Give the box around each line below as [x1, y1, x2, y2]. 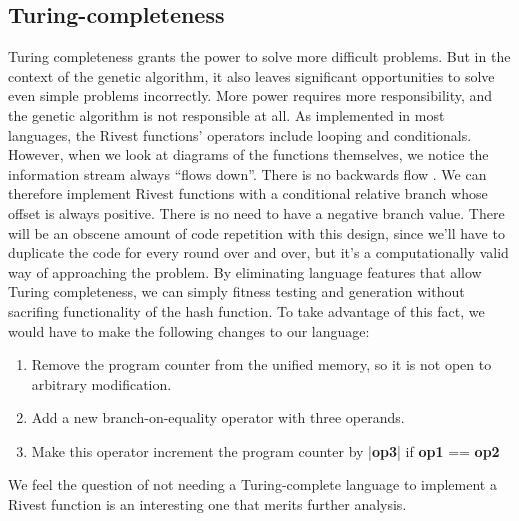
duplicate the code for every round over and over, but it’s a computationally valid [8, 242, 509, 263]
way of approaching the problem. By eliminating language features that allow [8, 261, 482, 282]
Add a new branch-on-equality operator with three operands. [31, 407, 405, 428]
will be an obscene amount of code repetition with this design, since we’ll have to [8, 222, 505, 243]
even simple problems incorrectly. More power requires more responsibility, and [8, 85, 493, 106]
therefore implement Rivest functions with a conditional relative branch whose [8, 183, 488, 204]
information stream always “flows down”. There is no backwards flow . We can [8, 163, 487, 184]
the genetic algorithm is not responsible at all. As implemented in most [8, 104, 445, 125]
